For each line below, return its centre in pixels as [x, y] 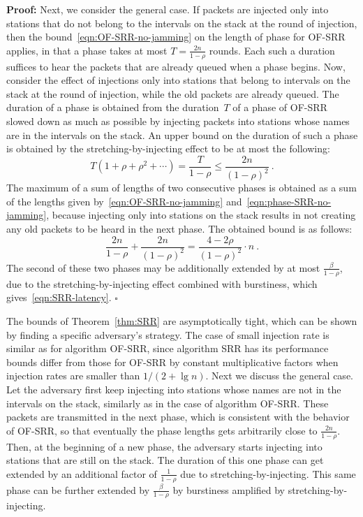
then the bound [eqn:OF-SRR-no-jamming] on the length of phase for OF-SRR [176, 37]
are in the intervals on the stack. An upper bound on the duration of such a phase [182, 134]
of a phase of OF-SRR [280, 107]
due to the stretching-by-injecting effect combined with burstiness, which [162, 283]
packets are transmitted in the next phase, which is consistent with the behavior [178, 417]
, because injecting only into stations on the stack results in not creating [201, 215]
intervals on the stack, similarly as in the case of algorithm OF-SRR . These [168, 403]
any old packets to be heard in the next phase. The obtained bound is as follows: [179, 228]
